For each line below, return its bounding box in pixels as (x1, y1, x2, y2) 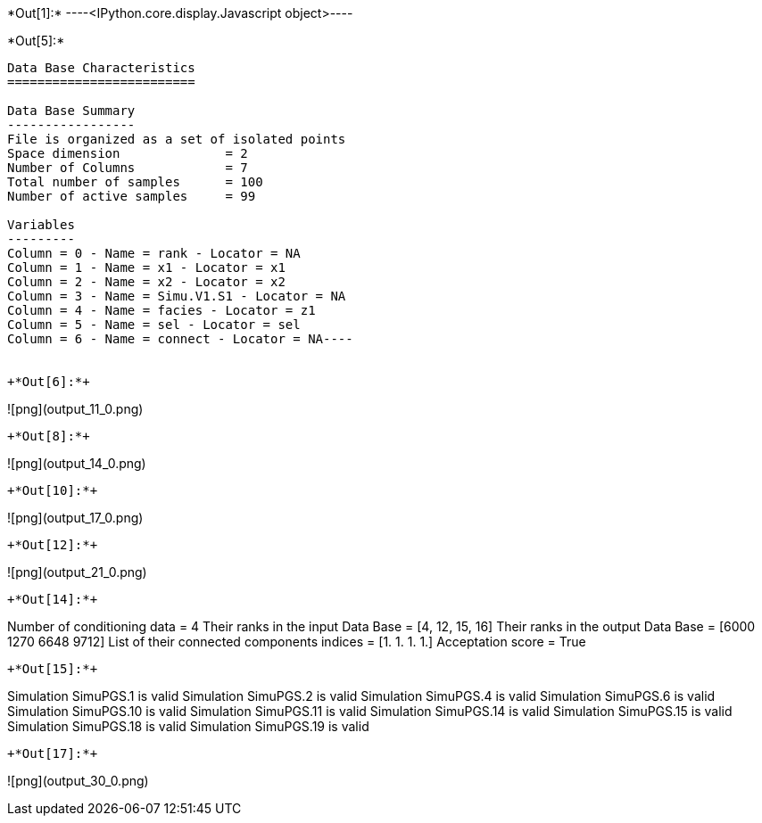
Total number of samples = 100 (7, 175, 263, 189)
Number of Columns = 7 (7, 160, 248, 175)
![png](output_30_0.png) (7, 773, 149, 788)
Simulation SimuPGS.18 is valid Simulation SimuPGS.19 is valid (7, 719, 369, 734)
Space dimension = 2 (7, 146, 248, 160)
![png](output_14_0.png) (7, 456, 146, 471)
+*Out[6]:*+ (7, 374, 90, 389)
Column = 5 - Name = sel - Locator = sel (7, 317, 301, 332)
